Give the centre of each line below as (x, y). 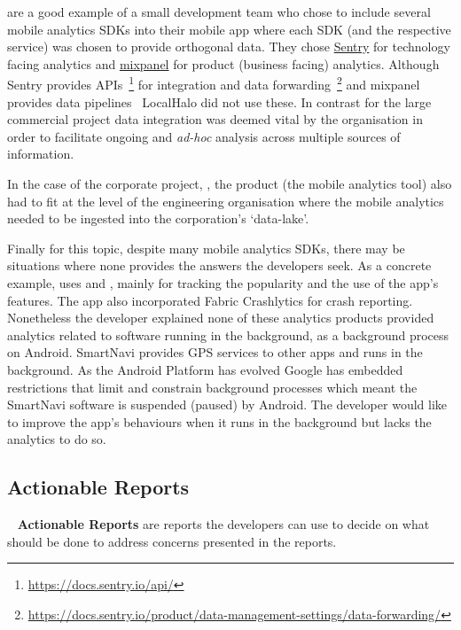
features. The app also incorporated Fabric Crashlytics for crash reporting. (210, 300)
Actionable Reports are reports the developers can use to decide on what (223, 524)
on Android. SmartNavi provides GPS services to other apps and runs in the (215, 352)
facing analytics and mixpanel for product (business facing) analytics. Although (223, 63)
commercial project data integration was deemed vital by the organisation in (215, 119)
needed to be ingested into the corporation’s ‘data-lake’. (158, 218)
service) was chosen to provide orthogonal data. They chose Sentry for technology (229, 47)
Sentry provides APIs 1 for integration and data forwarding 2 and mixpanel (214, 83)
